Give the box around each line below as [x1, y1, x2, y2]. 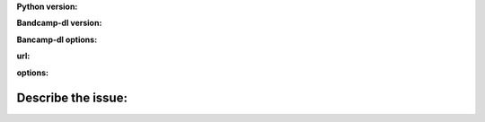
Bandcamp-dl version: [16, 18, 102, 29]
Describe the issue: [16, 91, 128, 106]
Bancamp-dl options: [16, 34, 98, 45]
